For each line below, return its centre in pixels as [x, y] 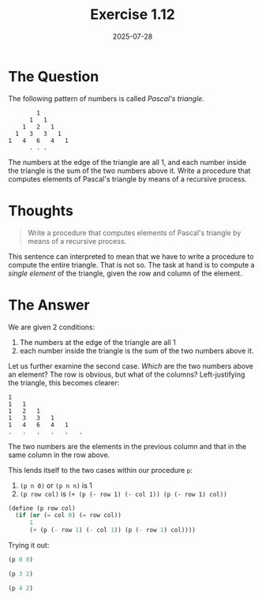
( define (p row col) [42, 508]
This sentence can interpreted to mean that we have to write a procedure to [131, 256]
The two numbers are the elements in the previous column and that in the [127, 446]
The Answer [49, 305]
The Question [54, 76]
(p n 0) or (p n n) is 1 [56, 485]
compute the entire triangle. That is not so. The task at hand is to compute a [131, 264]
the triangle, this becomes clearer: [64, 382]
